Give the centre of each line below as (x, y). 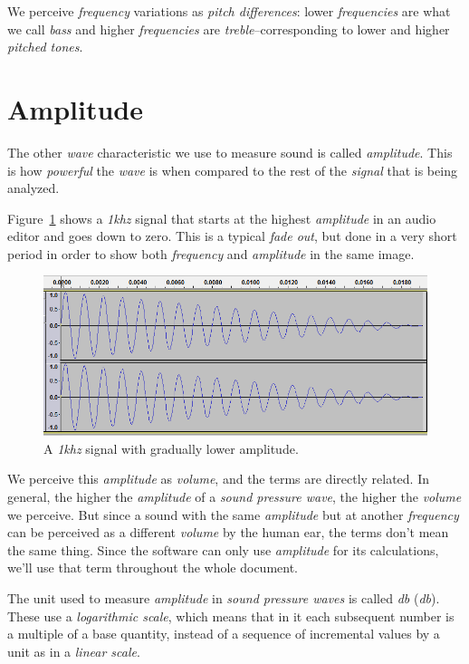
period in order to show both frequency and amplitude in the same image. (211, 253)
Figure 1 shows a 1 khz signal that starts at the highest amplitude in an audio (222, 218)
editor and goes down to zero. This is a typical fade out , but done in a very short (232, 236)
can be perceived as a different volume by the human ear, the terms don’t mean (228, 532)
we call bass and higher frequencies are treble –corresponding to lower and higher (229, 29)
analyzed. (33, 188)
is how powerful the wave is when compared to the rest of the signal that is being (232, 170)
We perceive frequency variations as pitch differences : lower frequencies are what (229, 11)
